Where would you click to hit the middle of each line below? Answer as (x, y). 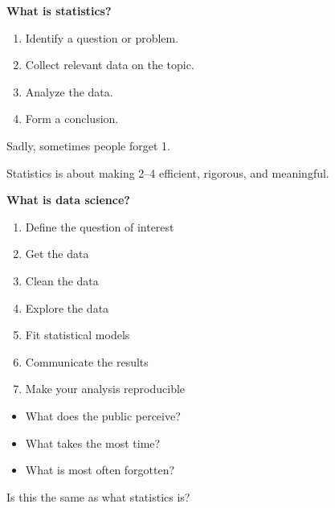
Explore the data (67, 307)
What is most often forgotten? (100, 470)
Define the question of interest (100, 226)
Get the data (57, 254)
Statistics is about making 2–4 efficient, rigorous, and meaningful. (168, 172)
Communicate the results (87, 361)
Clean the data (62, 280)
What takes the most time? (93, 442)
